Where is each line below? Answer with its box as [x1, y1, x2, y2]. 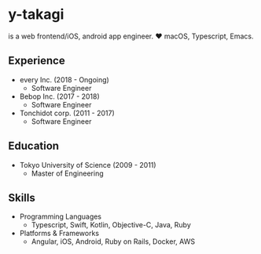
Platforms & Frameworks [19, 229, 100, 238]
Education [8, 140, 60, 153]
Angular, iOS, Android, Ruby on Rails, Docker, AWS [31, 237, 195, 246]
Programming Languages [19, 212, 102, 221]
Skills [8, 190, 35, 205]
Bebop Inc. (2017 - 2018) [19, 92, 100, 101]
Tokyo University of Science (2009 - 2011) [19, 160, 156, 169]
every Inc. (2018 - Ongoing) [19, 74, 110, 84]
